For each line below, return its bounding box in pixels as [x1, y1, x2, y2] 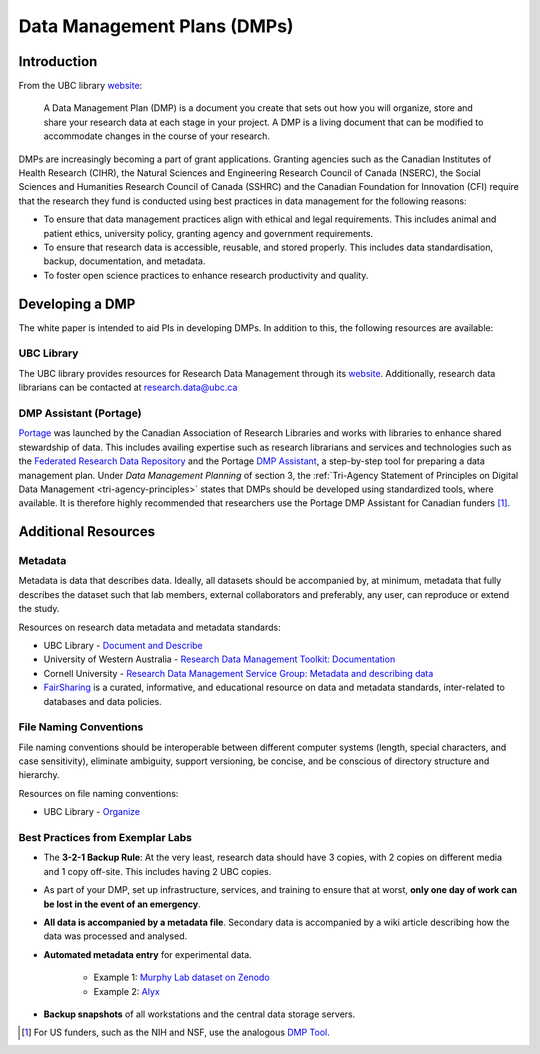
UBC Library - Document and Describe [43, 640, 204, 651]
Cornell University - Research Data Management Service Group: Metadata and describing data [43, 667, 434, 679]
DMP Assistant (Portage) [18, 406, 142, 420]
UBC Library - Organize [43, 806, 140, 818]
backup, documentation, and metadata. [43, 255, 206, 267]
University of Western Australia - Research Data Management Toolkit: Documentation [43, 653, 396, 665]
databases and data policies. [43, 695, 162, 707]
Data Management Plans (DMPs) [18, 15, 294, 37]
